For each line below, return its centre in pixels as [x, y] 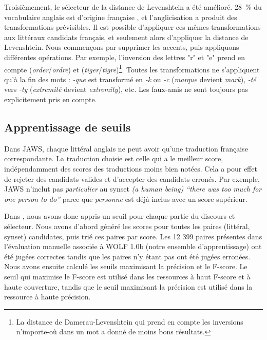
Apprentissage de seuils [68, 127]
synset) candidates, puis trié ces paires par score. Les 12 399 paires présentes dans [133, 236]
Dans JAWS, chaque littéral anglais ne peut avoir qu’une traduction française [126, 148]
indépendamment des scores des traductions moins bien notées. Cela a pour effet [131, 168]
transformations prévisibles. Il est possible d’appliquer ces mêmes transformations [132, 27]
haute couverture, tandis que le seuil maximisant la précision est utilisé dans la [128, 286]
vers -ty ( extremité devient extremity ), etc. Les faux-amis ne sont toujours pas [126, 89]
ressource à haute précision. [47, 297]
